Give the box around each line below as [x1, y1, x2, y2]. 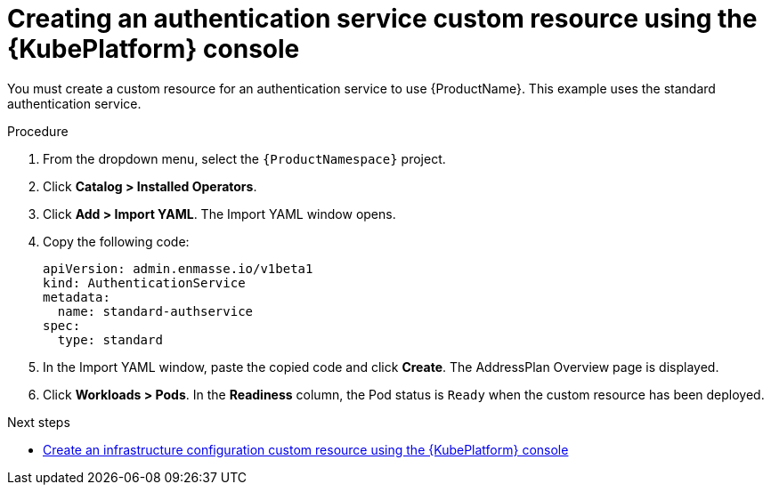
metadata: [43, 289, 110, 304]
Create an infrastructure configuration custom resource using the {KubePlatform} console [43, 441, 569, 457]
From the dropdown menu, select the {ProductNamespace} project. [43, 150, 446, 166]
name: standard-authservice [57, 303, 254, 319]
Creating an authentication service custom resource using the [7, 4, 758, 34]
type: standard [57, 332, 163, 347]
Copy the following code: [43, 233, 190, 249]
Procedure [7, 123, 69, 139]
